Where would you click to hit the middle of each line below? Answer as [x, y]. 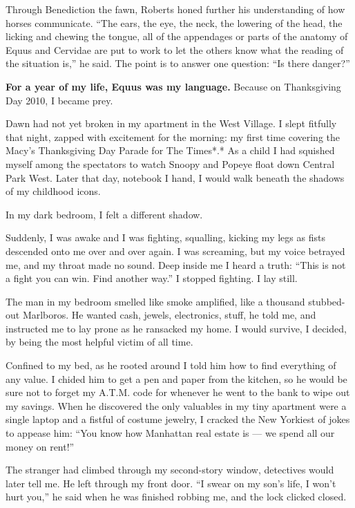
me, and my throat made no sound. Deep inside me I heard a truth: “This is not [176, 264]
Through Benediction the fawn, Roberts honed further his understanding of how [175, 9]
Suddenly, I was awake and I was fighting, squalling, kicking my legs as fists [165, 237]
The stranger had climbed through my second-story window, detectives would [170, 470]
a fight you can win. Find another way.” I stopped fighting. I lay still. [152, 278]
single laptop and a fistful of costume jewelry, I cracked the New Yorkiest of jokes [178, 419]
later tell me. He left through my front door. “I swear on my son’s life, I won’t [171, 483]
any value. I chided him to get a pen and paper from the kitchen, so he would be [176, 378]
